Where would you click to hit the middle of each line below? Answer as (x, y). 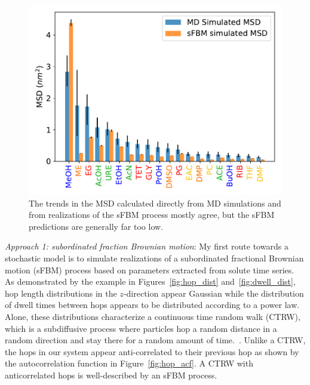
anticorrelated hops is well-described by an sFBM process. (111, 375)
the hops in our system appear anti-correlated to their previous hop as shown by (152, 351)
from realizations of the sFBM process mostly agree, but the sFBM (152, 215)
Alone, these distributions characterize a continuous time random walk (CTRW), (153, 316)
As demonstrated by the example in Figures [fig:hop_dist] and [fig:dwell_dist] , (150, 281)
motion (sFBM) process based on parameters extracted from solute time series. (150, 269)
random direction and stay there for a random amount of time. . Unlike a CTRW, (155, 340)
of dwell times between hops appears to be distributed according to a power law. (152, 305)
